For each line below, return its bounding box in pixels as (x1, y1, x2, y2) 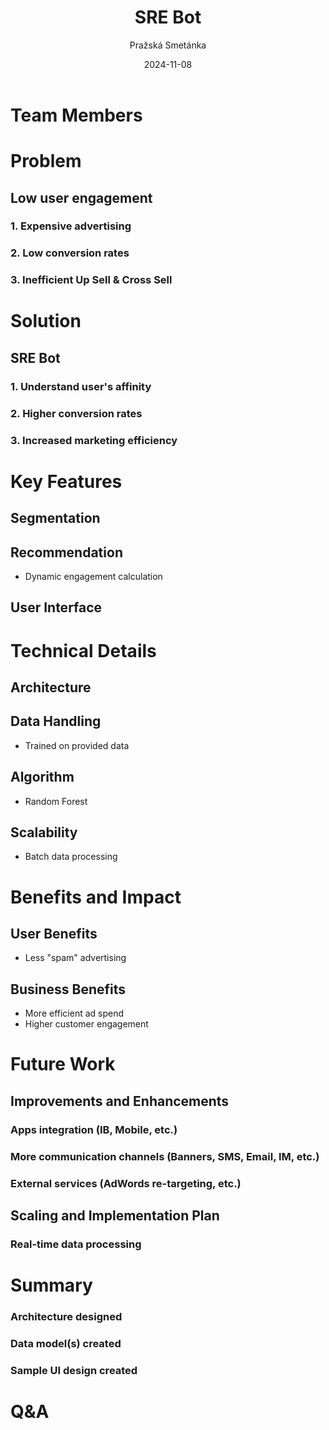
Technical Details (10, 639, 157, 662)
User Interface (10, 599, 103, 616)
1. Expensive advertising (10, 219, 132, 233)
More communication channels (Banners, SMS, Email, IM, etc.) (10, 1149, 320, 1163)
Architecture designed (10, 1310, 123, 1323)
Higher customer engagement (24, 1018, 149, 1030)
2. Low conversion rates (10, 246, 130, 260)
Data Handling (10, 713, 102, 730)
